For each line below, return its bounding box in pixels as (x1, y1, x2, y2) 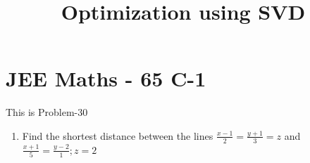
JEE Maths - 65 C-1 (6, 64, 206, 93)
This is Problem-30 (6, 105, 88, 119)
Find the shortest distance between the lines (22, 128, 213, 143)
